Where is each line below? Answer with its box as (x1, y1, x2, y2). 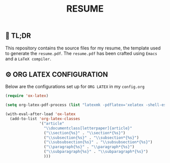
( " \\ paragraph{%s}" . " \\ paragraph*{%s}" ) (44, 144, 135, 149)
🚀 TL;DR (5, 31, 31, 40)
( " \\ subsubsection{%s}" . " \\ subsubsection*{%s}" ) (44, 140, 153, 145)
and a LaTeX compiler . (5, 56, 52, 62)
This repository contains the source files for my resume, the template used (5, 45, 161, 51)
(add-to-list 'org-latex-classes (10, 117, 80, 122)
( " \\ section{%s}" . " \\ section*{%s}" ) (44, 130, 125, 135)
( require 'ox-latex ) (5, 93, 49, 98)
